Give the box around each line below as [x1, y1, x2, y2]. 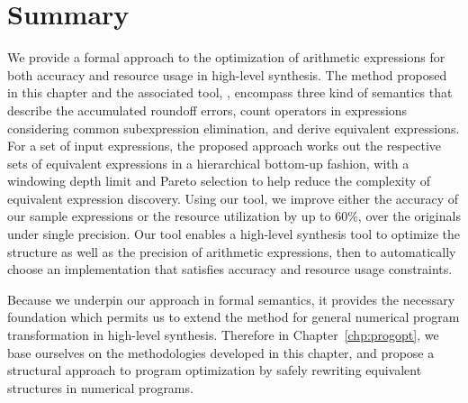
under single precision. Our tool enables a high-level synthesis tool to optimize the [7, 224, 461, 243]
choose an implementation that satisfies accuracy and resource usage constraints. [7, 260, 453, 279]
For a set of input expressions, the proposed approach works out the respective [7, 136, 442, 155]
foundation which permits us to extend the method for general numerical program [7, 307, 460, 326]
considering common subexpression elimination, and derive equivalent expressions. [7, 118, 460, 137]
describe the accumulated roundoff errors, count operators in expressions [7, 100, 408, 119]
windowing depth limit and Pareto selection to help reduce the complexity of [7, 171, 431, 190]
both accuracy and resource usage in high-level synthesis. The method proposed [7, 65, 447, 84]
